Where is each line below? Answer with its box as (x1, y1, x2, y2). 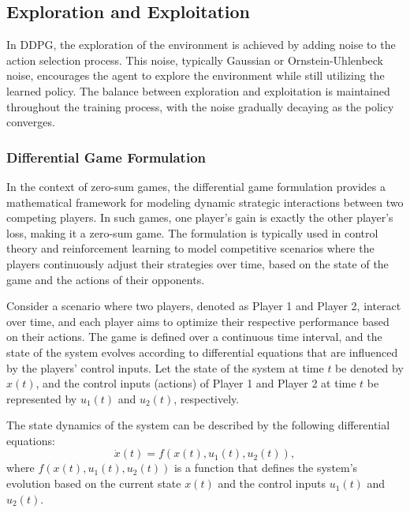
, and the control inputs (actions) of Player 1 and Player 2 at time (35, 375, 356, 391)
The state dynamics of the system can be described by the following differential (6, 417, 390, 433)
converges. (6, 114, 55, 130)
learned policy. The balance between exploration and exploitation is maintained (6, 82, 390, 99)
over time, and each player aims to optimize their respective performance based (6, 313, 389, 329)
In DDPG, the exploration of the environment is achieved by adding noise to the (6, 36, 396, 53)
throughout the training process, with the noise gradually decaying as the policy (6, 98, 394, 114)
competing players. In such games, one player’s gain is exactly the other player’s (6, 209, 393, 226)
